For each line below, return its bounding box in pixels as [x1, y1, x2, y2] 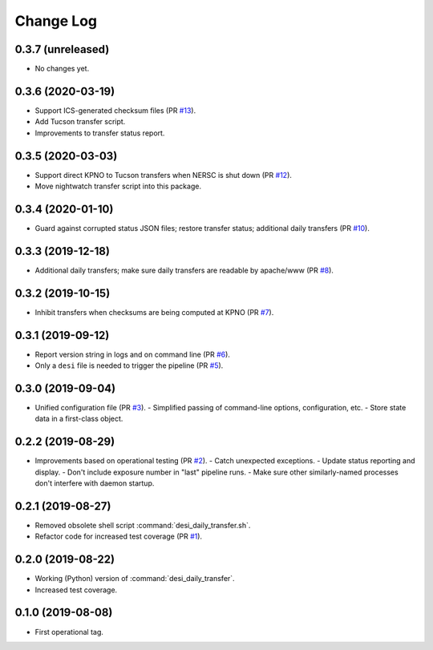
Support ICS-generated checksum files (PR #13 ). [34, 105, 196, 115]
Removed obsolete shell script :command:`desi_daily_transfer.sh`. [34, 520, 251, 530]
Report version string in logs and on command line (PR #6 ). [34, 349, 230, 359]
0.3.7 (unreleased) [14, 42, 110, 56]
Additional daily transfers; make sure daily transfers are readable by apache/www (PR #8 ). [34, 265, 334, 275]
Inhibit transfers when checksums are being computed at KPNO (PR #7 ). [34, 307, 274, 317]
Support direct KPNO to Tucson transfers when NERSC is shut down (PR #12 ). [34, 170, 293, 180]
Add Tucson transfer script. [34, 117, 126, 127]
